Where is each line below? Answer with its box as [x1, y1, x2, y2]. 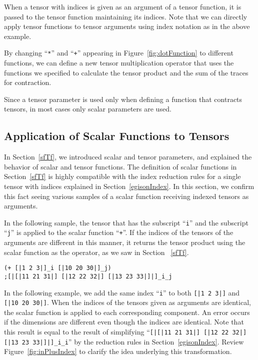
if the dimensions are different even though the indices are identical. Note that [4, 316, 244, 327]
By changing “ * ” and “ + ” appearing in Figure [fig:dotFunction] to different [4, 47, 233, 58]
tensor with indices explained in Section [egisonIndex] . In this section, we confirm [4, 180, 254, 191]
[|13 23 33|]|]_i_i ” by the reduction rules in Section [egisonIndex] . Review [4, 336, 244, 346]
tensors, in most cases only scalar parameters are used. [4, 103, 171, 114]
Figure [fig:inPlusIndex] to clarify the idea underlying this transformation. [4, 346, 232, 356]
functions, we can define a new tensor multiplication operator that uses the [4, 57, 234, 68]
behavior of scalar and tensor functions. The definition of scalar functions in [4, 161, 237, 171]
